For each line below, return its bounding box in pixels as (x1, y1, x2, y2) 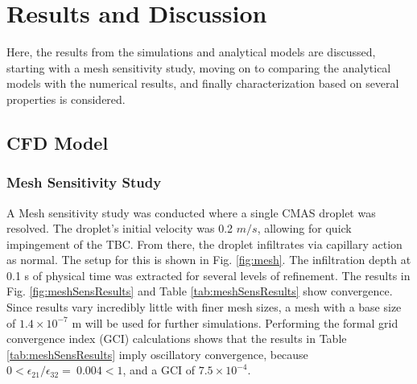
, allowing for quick (257, 220, 352, 237)
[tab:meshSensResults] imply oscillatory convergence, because (6, 345, 308, 362)
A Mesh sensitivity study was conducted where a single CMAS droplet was (6, 204, 376, 221)
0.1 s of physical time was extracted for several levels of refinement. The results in (6, 266, 411, 283)
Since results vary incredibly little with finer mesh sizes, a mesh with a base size (6, 299, 402, 316)
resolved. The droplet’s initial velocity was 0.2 (6, 220, 233, 237)
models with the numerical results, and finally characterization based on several (6, 75, 399, 92)
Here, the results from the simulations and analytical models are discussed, (6, 43, 376, 60)
